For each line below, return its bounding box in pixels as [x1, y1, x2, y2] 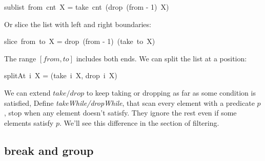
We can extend [4, 87, 51, 98]
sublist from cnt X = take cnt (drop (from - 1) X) [4, 2, 169, 12]
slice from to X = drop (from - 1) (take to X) [4, 36, 155, 47]
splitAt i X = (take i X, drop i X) [4, 70, 117, 81]
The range [4, 53, 36, 63]
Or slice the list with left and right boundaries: [4, 18, 151, 29]
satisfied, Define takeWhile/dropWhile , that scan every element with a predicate [4, 97, 255, 108]
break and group [4, 142, 94, 158]
